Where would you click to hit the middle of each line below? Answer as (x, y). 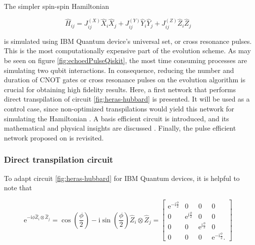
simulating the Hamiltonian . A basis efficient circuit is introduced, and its (117, 118)
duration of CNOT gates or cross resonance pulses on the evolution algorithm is (125, 80)
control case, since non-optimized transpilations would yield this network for (119, 108)
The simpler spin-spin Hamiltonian (57, 6)
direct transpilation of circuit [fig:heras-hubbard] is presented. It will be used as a (127, 99)
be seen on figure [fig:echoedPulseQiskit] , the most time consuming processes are (126, 60)
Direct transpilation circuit (59, 159)
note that (18, 188)
